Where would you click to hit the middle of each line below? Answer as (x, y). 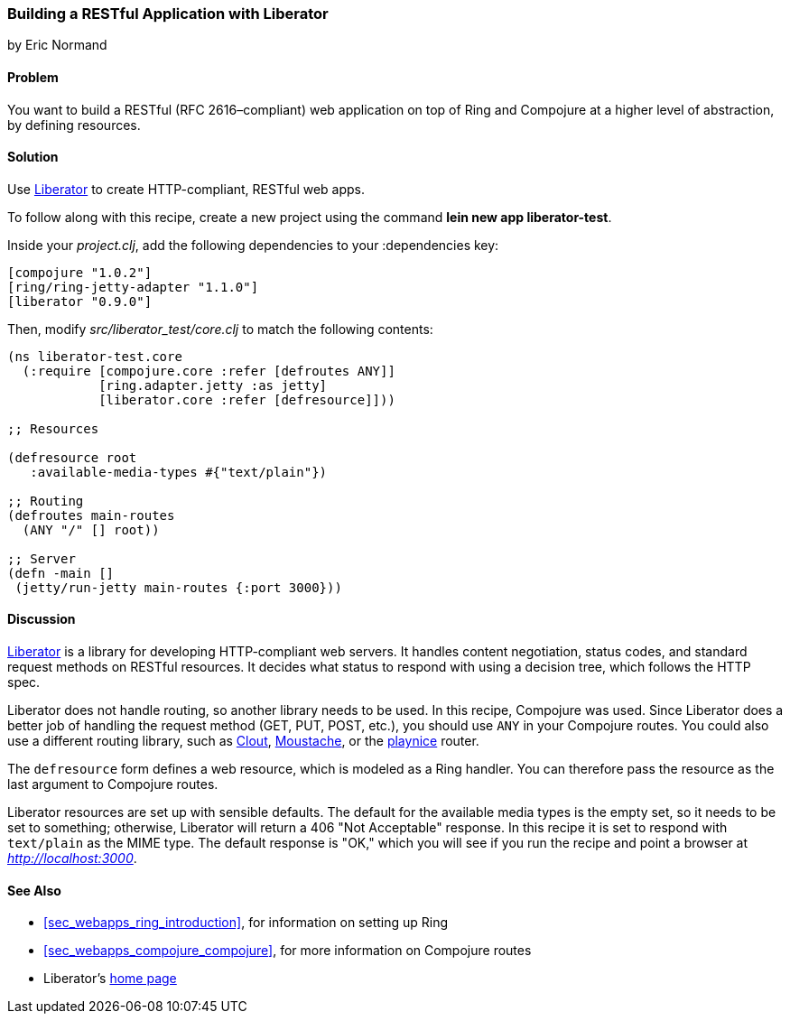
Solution (33, 157)
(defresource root (72, 457)
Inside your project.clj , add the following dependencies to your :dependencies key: (253, 245)
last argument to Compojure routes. (113, 784)
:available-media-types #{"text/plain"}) (179, 472)
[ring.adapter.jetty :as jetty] (213, 385)
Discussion (42, 619)
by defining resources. (74, 125)
